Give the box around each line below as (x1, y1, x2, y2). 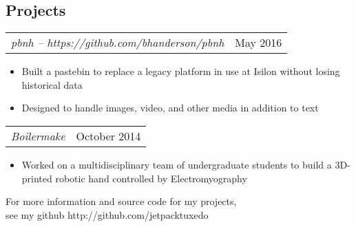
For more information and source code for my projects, (6, 194, 237, 208)
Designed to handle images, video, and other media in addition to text (21, 100, 319, 115)
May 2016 (235, 34, 282, 51)
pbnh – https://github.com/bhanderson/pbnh (11, 34, 224, 51)
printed (21, 171, 52, 185)
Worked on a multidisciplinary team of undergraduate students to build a (21, 157, 332, 171)
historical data (21, 77, 83, 91)
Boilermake (11, 127, 65, 144)
